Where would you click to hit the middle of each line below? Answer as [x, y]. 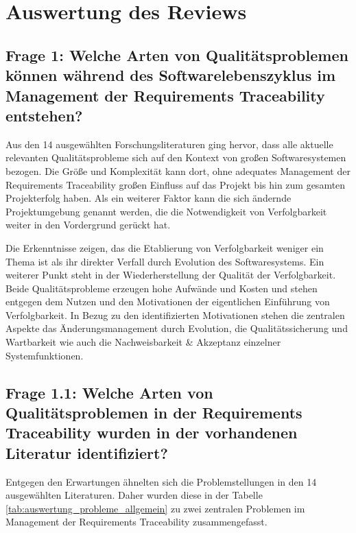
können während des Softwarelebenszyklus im [171, 75]
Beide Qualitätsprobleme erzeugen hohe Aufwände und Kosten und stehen [162, 288]
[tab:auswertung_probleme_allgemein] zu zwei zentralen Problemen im [155, 508]
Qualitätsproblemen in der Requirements [154, 413]
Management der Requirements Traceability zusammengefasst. [137, 522]
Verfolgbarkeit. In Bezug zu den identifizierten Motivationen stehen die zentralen [175, 315]
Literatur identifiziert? [87, 452]
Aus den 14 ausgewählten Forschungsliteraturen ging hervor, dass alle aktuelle [169, 144]
